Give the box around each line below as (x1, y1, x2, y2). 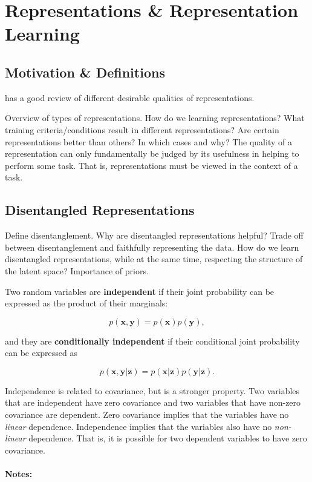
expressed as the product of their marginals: (5, 297, 168, 309)
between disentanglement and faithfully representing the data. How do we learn (5, 240, 299, 253)
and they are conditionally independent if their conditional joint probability (5, 334, 300, 347)
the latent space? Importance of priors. (5, 264, 149, 277)
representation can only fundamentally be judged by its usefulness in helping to (5, 147, 299, 160)
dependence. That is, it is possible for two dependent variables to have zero (28, 432, 307, 444)
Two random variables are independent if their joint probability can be (5, 285, 275, 297)
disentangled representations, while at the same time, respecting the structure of (5, 253, 303, 265)
